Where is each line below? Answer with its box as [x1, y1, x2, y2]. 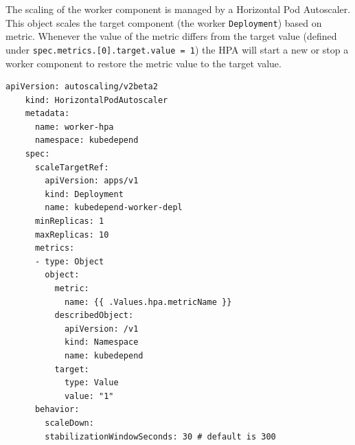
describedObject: [54, 310, 134, 321]
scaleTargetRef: [34, 162, 109, 172]
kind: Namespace [64, 337, 139, 347]
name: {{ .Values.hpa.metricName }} [64, 297, 232, 307]
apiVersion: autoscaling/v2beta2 [5, 82, 158, 92]
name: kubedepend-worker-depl [45, 203, 183, 213]
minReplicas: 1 [34, 216, 104, 227]
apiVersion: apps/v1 [45, 176, 139, 186]
